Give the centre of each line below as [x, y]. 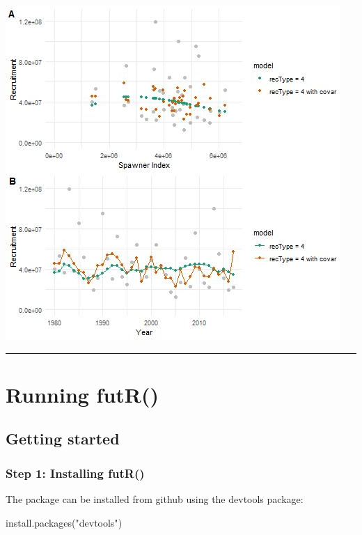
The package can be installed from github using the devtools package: [155, 498]
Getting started [63, 439]
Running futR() [82, 394]
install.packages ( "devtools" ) [64, 522]
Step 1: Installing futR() [75, 473]
